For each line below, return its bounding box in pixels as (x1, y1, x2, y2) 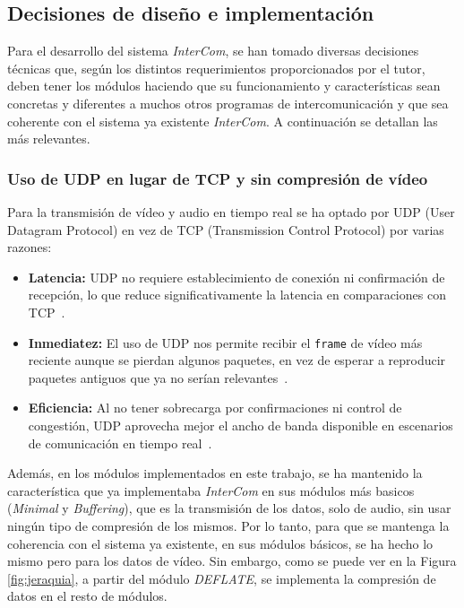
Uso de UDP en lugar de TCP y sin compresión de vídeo (7, 167, 428, 189)
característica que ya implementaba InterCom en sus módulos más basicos (7, 481, 415, 499)
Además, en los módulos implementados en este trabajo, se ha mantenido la (7, 464, 423, 482)
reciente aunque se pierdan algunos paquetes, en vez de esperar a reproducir (28, 351, 446, 369)
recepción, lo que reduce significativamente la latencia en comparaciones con (28, 285, 446, 304)
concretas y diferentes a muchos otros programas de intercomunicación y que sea (7, 93, 449, 112)
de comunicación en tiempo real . (28, 433, 212, 452)
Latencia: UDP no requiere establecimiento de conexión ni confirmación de (28, 267, 445, 286)
